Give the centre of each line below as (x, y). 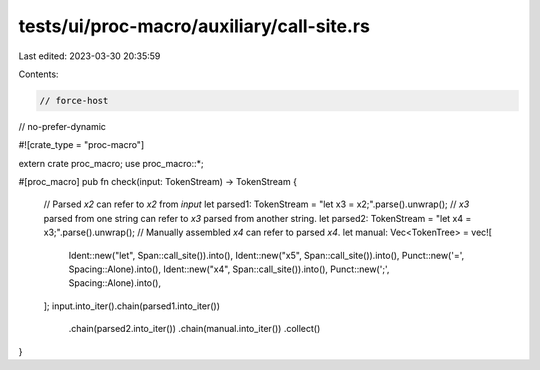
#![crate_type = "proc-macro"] (81, 145)
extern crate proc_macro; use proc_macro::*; (111, 163)
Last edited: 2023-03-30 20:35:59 (89, 56)
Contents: (38, 74)
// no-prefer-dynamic (62, 126)
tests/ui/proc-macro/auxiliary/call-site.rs (194, 26)
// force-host (74, 100)
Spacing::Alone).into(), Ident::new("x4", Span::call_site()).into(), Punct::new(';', (229, 269)
